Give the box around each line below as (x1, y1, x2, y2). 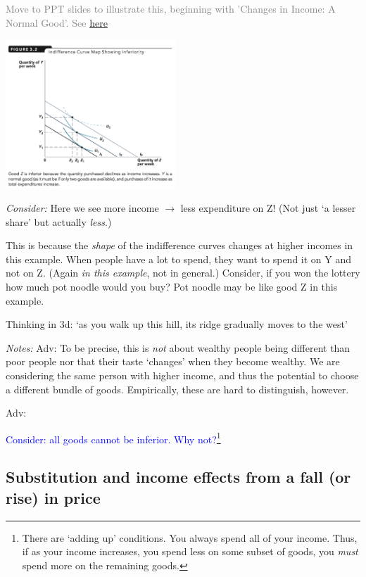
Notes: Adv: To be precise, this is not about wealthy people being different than (6, 340, 351, 355)
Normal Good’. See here (6, 15, 108, 30)
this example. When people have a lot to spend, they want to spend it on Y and (6, 251, 352, 266)
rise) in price (6, 486, 101, 508)
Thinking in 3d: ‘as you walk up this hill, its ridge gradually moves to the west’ (6, 317, 348, 331)
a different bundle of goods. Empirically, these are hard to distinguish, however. (6, 381, 349, 396)
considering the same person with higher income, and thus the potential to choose (6, 367, 359, 382)
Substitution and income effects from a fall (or (6, 466, 351, 488)
